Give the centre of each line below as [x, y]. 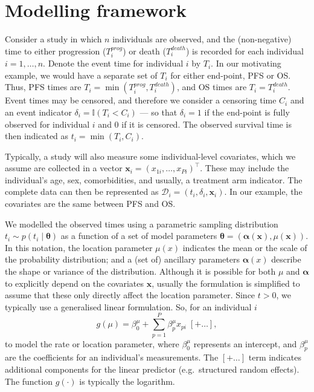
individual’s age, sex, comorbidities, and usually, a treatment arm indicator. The [154, 179]
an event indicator [38, 112]
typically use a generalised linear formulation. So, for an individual [128, 306]
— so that [159, 112]
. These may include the [245, 168]
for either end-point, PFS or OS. [231, 75]
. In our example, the [263, 191]
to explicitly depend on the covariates [74, 283]
